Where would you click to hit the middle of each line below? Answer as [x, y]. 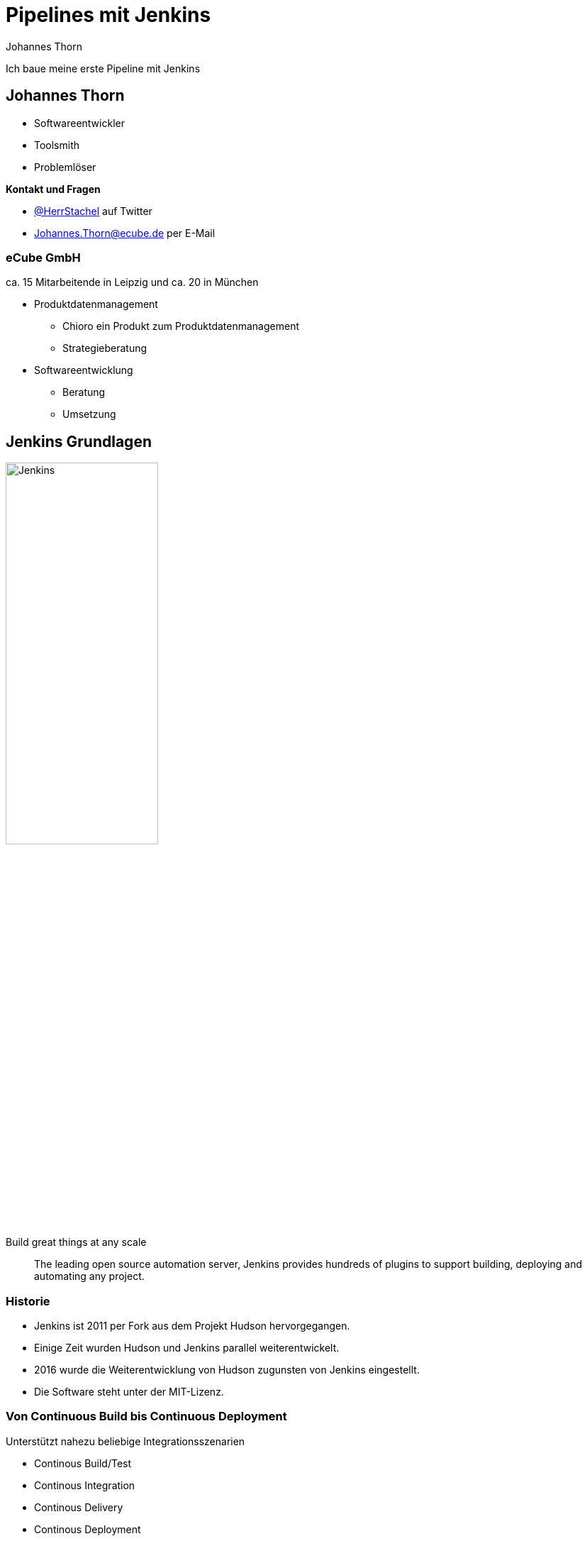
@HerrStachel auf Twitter [93, 211]
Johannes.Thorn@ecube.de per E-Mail [125, 233]
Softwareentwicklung [84, 370]
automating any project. [89, 1276]
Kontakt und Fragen [53, 189]
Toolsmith [57, 145]
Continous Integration [85, 1485]
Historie [28, 1301]
